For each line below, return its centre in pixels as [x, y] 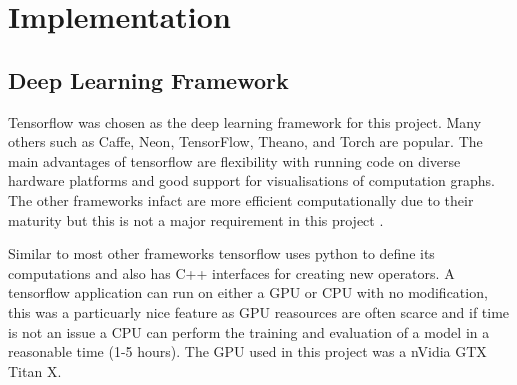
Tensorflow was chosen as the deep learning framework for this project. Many [245, 121]
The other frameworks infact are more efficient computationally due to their [241, 199]
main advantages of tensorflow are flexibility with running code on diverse [234, 160]
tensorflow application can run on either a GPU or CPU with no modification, [248, 292]
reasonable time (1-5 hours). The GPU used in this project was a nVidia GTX [247, 351]
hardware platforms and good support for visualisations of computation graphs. [251, 180]
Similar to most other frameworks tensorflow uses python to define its [221, 253]
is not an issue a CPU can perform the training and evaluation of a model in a [249, 331]
